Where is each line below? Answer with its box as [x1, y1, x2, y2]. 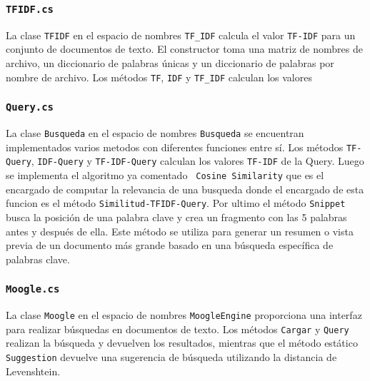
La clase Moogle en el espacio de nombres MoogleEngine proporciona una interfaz [6, 308, 362, 322]
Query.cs [6, 101, 54, 113]
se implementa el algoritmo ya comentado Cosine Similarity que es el [6, 168, 324, 183]
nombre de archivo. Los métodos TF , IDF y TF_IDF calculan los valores [6, 69, 312, 84]
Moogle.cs [6, 283, 60, 295]
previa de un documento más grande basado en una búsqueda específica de [6, 238, 334, 253]
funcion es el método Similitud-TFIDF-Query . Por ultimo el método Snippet [6, 195, 346, 210]
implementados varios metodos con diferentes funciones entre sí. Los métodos [6, 139, 344, 154]
